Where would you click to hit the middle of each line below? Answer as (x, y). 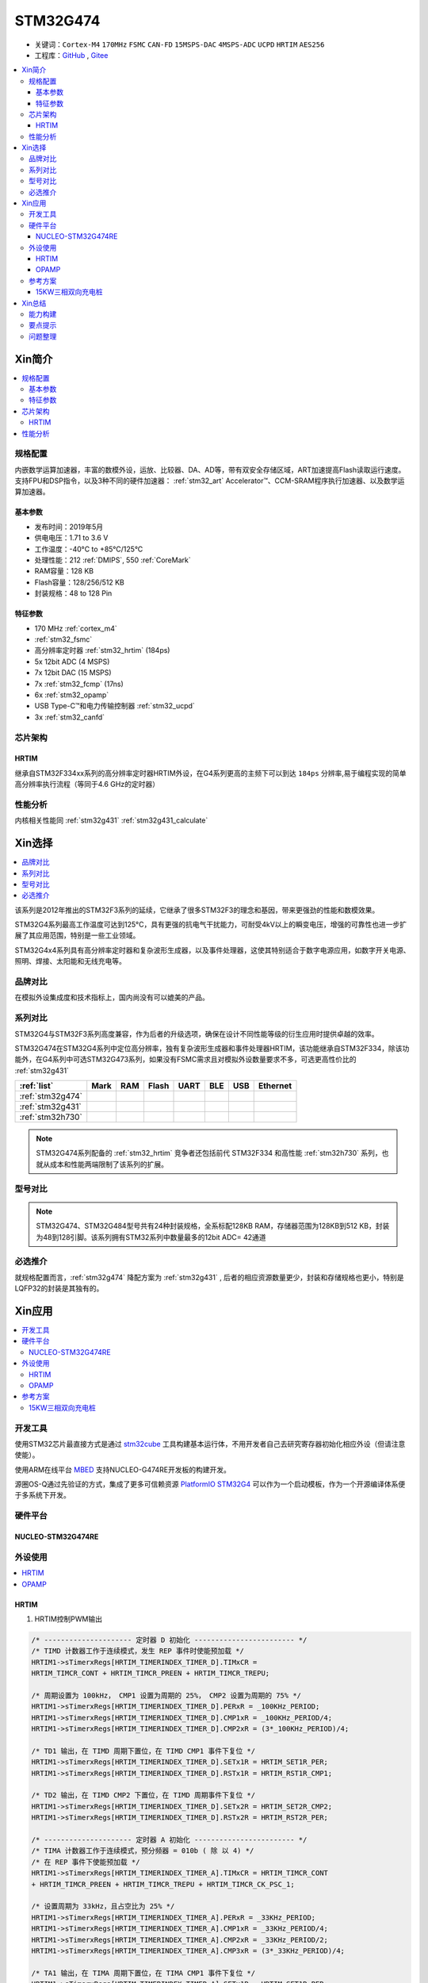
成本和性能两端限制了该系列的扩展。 (109, 1164)
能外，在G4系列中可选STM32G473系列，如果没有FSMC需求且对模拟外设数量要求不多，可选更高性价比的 (185, 1060)
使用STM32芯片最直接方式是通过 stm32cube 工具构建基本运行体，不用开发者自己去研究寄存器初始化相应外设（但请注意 (210, 1444)
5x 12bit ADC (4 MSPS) (72, 662)
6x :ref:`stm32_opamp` (72, 695)
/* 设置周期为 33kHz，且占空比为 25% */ (103, 1906)
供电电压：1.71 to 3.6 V (71, 538)
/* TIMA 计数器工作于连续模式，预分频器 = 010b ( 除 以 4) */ (143, 1851)
